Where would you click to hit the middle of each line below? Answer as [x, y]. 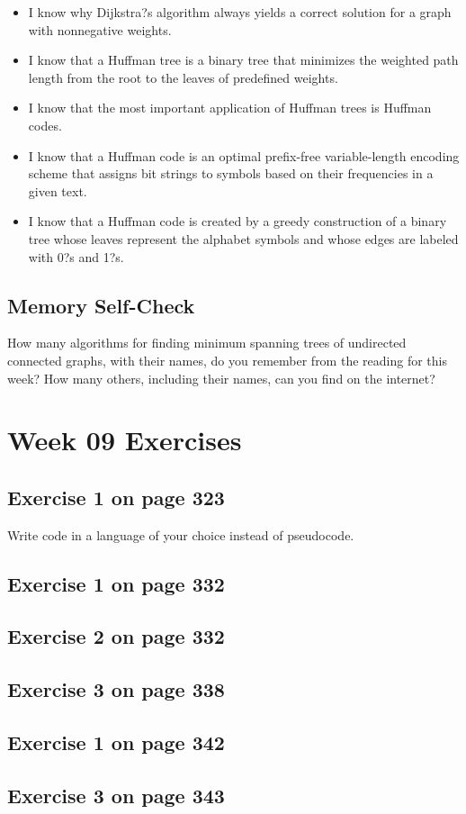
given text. [58, 190]
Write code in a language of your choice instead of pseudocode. [181, 534]
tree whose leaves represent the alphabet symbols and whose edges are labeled [243, 238]
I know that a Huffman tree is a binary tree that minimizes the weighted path [243, 60]
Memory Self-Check [101, 305]
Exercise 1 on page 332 [116, 583]
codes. [45, 125]
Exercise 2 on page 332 [116, 636]
